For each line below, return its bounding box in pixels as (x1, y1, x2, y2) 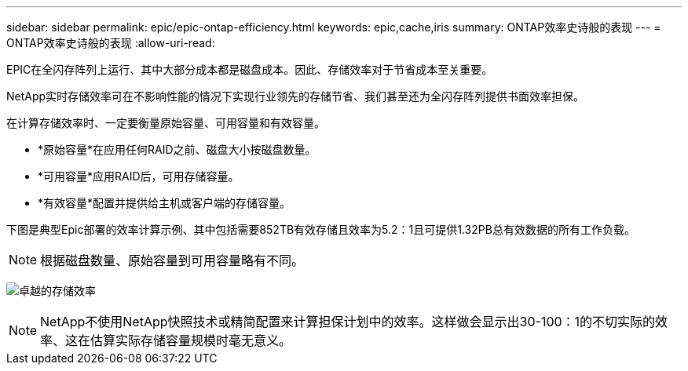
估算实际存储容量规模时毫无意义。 (90, 333, 292, 348)
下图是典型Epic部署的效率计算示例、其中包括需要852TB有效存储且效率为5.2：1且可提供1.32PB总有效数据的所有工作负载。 (6, 223, 635, 236)
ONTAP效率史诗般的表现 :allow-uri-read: (6, 36, 215, 49)
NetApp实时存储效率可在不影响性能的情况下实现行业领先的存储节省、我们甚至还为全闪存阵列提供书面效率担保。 (6, 89, 585, 103)
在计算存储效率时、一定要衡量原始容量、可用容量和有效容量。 (6, 116, 325, 129)
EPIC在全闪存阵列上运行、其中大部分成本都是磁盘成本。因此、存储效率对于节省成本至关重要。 (6, 63, 493, 76)
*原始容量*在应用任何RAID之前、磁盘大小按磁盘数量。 (38, 143, 317, 156)
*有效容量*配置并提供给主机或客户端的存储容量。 (38, 196, 291, 209)
